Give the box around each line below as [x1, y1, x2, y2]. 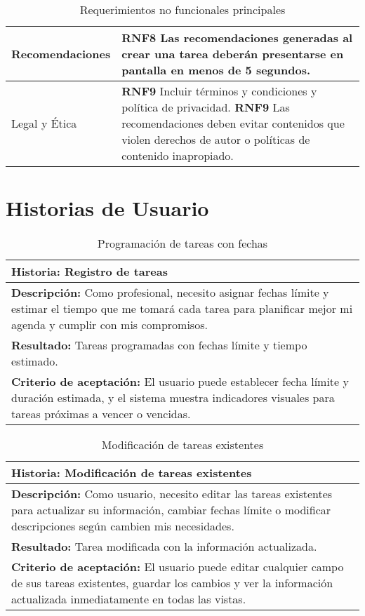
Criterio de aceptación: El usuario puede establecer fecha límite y [11, 373, 349, 390]
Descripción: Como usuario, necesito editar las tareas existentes [11, 486, 333, 502]
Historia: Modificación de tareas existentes [11, 464, 252, 481]
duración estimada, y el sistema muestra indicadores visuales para [11, 389, 335, 406]
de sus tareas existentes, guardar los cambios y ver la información [11, 575, 333, 591]
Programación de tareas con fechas [97, 235, 268, 252]
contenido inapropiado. [121, 147, 234, 163]
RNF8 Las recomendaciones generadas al [121, 29, 353, 46]
